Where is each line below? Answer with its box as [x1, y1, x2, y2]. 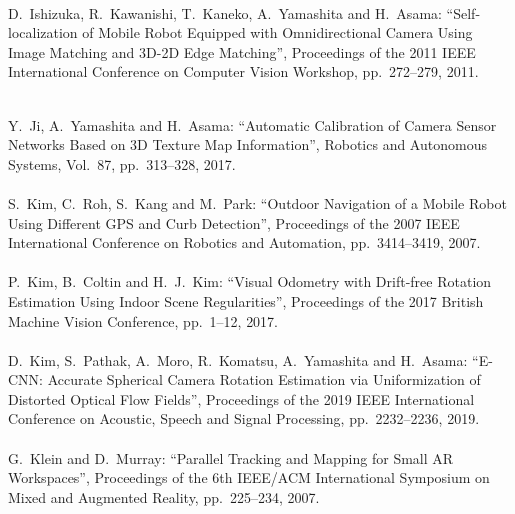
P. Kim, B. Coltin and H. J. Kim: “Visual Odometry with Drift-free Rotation [8, 271, 492, 292]
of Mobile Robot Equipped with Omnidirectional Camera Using [82, 22, 473, 43]
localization [8, 22, 78, 43]
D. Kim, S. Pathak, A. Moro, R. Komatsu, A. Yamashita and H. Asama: [8, 349, 468, 370]
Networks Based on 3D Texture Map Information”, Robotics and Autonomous [8, 134, 487, 155]
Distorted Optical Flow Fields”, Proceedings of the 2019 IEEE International [8, 388, 475, 409]
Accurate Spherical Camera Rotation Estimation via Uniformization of [47, 369, 481, 390]
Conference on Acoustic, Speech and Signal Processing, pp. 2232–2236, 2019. [8, 408, 480, 429]
